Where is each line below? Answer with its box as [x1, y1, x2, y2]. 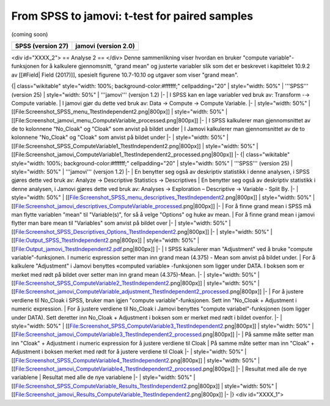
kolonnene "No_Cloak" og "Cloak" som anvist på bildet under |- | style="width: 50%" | [11, 133, 229, 141]
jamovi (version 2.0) [75, 42, 135, 50]
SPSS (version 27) [15, 42, 68, 50]
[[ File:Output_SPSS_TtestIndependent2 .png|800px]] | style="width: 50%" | [11, 236, 200, 244]
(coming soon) [11, 31, 48, 38]
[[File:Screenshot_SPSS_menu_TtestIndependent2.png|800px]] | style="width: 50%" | [11, 108, 228, 116]
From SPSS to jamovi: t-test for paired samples [11, 9, 254, 23]
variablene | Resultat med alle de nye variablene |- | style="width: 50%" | [11, 374, 196, 381]
